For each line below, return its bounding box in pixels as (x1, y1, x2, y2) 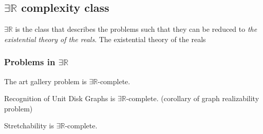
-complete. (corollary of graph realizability (126, 93, 259, 104)
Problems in (4, 55, 55, 68)
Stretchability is (4, 120, 54, 131)
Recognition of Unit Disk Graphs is (4, 93, 116, 104)
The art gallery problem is (4, 75, 87, 86)
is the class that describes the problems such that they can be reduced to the (15, 24, 257, 34)
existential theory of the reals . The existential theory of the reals (4, 33, 206, 44)
